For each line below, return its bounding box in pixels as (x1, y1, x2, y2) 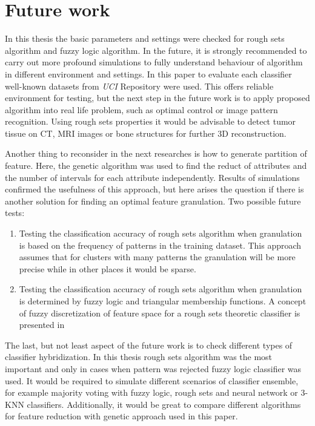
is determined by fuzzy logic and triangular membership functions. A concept (19, 295, 307, 307)
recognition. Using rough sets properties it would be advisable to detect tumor (5, 115, 296, 128)
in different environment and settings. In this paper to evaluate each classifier (5, 67, 292, 80)
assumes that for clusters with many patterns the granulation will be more (19, 251, 296, 263)
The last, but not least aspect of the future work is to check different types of (5, 338, 293, 351)
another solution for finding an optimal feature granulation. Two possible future (5, 194, 301, 207)
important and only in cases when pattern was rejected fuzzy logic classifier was (5, 362, 302, 375)
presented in (19, 318, 65, 331)
